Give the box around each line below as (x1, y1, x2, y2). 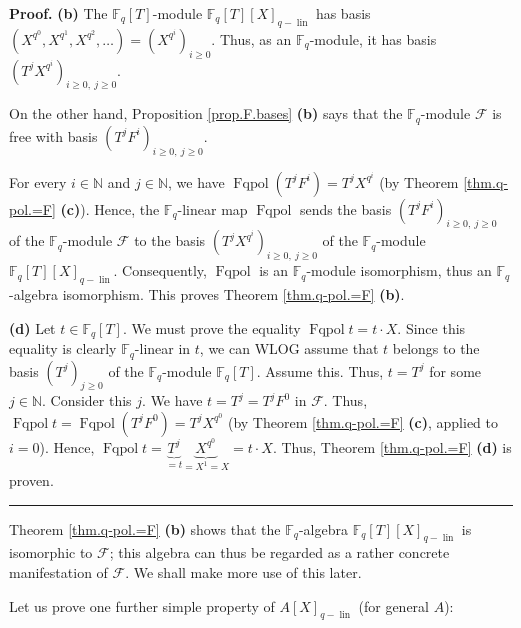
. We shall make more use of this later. (125, 561, 362, 582)
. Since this (397, 317, 466, 338)
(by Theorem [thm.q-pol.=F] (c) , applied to (227, 411, 498, 432)
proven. (9, 469, 54, 490)
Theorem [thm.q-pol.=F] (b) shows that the (9, 518, 281, 539)
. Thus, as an (211, 28, 292, 49)
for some (429, 360, 482, 381)
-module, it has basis (309, 28, 437, 49)
